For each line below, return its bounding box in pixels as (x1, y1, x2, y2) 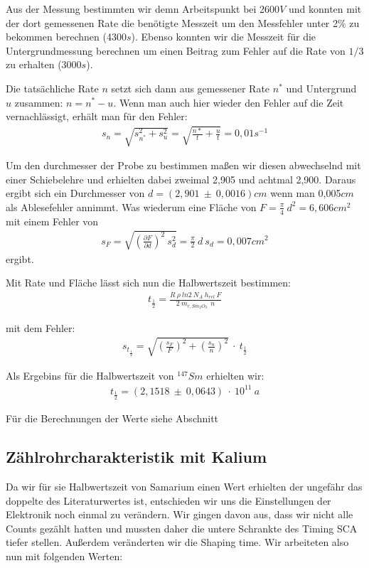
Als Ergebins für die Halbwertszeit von (6, 368, 174, 382)
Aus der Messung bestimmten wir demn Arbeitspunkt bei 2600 (6, 1, 280, 16)
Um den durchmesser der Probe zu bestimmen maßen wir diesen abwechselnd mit (6, 158, 361, 173)
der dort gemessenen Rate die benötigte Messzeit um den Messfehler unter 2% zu (6, 15, 360, 30)
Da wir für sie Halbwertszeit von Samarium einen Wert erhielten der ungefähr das (6, 479, 363, 494)
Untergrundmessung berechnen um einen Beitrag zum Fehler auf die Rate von (6, 43, 346, 58)
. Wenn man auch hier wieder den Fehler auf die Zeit (113, 95, 344, 109)
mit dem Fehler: (6, 320, 75, 335)
